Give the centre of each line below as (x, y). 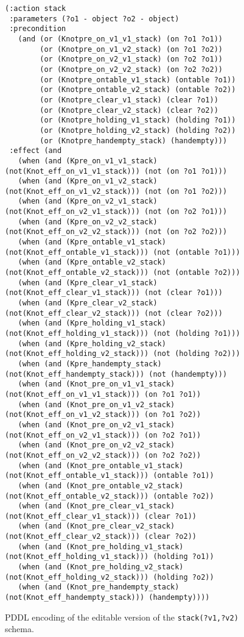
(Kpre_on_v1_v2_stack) (112, 181)
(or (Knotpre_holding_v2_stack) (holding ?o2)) (138, 130)
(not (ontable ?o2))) (197, 273)
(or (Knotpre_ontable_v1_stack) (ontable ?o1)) (138, 80)
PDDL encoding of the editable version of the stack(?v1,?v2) (122, 617)
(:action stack (36, 9)
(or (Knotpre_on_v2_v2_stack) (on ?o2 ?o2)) (131, 69)
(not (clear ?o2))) (183, 313)
